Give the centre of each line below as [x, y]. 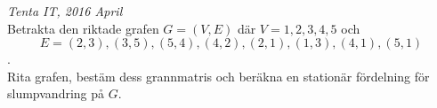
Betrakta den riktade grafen [83, 28]
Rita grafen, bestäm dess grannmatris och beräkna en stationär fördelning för [218, 76]
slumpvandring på [56, 93]
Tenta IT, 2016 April [65, 11]
